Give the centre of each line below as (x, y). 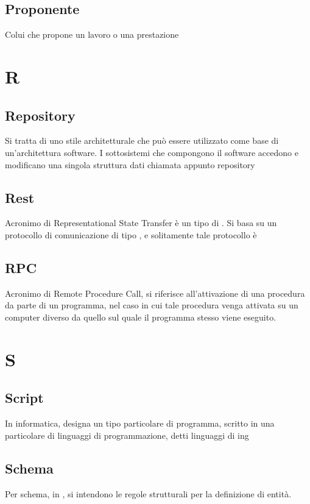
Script (24, 398)
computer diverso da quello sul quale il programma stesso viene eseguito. (141, 317)
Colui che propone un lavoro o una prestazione (92, 34)
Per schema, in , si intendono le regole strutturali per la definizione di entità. (148, 493)
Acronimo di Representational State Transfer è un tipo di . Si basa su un (141, 223)
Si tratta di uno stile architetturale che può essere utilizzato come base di (142, 140)
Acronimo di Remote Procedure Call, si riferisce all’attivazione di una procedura (155, 293)
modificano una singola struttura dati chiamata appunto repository (130, 164)
